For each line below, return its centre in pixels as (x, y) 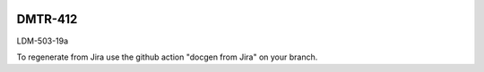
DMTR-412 (47, 19)
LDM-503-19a (43, 41)
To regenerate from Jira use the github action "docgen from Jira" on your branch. (167, 57)
